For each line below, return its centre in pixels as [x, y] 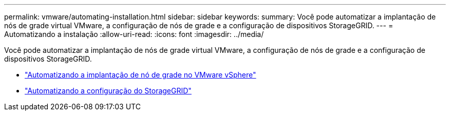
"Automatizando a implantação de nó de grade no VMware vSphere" [140, 75]
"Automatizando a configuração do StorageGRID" [108, 91]
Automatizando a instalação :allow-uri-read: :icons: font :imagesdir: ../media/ [134, 34]
